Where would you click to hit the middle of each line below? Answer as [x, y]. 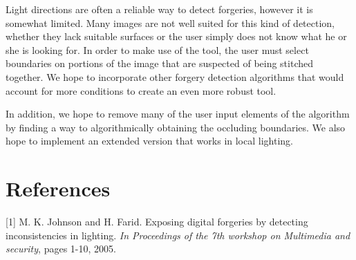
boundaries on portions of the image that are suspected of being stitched [160, 63]
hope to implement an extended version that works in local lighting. [149, 141]
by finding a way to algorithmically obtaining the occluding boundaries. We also [176, 127]
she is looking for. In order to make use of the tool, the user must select [157, 49]
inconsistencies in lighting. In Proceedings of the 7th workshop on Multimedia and [178, 235]
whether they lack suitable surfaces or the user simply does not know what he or [176, 36]
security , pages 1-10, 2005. [61, 249]
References [58, 188]
